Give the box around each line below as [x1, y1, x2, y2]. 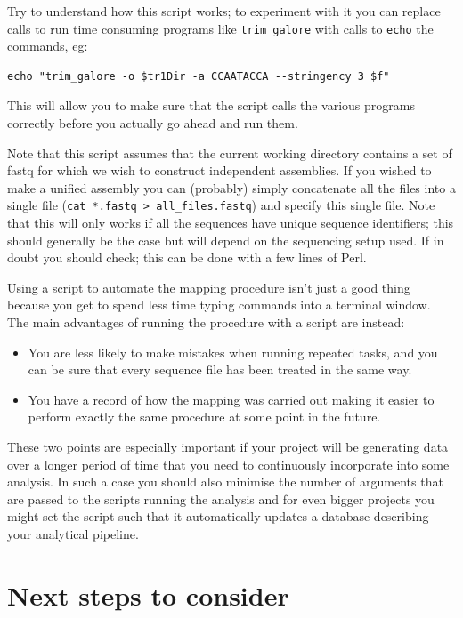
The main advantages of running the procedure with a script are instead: [7, 313, 405, 332]
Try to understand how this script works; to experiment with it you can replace [7, 2, 441, 20]
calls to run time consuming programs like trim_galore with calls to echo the [7, 19, 434, 37]
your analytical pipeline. [7, 524, 139, 542]
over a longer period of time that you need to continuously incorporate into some [7, 454, 450, 473]
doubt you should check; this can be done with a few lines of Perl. [7, 248, 367, 267]
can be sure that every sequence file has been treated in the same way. [28, 360, 412, 379]
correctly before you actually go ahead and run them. [7, 114, 298, 132]
